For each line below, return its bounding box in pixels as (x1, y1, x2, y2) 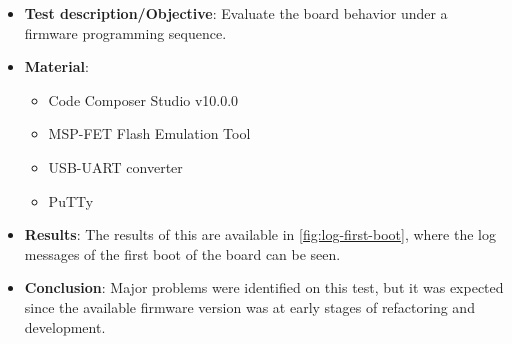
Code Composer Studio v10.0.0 (48, 89, 239, 110)
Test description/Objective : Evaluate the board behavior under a (24, 3, 448, 23)
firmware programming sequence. (24, 22, 227, 43)
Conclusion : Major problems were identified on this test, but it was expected (24, 277, 504, 298)
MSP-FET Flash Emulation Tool (48, 123, 251, 144)
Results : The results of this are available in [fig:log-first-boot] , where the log (24, 224, 496, 245)
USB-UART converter (48, 156, 183, 177)
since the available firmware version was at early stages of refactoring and (24, 296, 475, 317)
